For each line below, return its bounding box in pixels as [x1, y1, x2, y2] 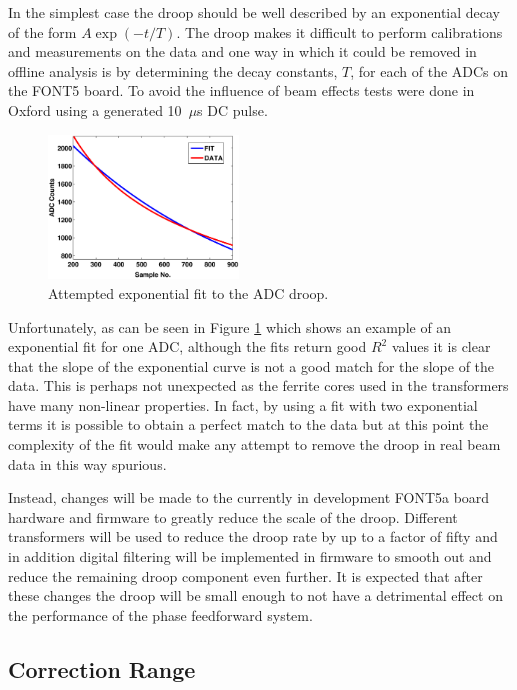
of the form [8, 21, 77, 42]
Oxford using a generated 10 [8, 99, 182, 120]
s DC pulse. [197, 99, 268, 120]
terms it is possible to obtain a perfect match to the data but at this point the [8, 414, 489, 435]
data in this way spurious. [8, 453, 167, 474]
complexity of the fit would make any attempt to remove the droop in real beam [8, 434, 501, 455]
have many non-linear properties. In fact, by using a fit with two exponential [8, 394, 478, 415]
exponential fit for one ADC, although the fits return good [8, 336, 367, 357]
